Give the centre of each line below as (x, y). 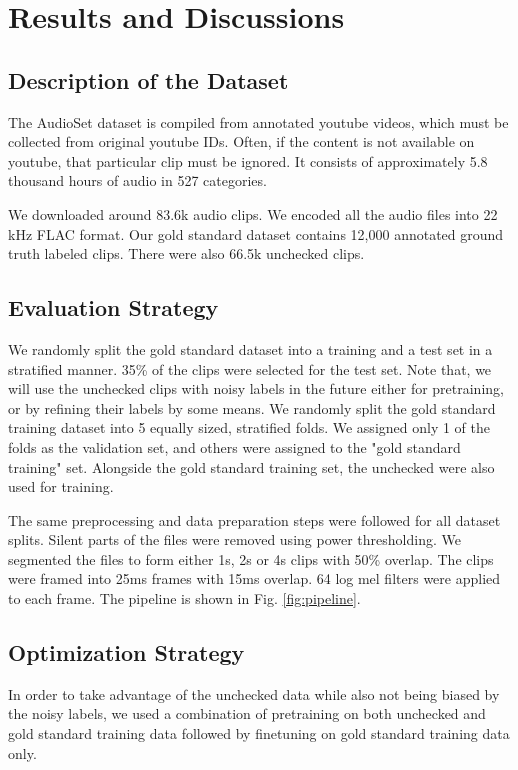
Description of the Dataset (148, 79)
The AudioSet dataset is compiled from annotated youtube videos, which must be (258, 121)
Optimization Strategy (126, 652)
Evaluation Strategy (113, 307)
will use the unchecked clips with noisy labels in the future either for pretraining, (256, 388)
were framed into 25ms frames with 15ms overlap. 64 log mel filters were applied (254, 578)
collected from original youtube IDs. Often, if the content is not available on (241, 141)
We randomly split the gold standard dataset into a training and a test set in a (250, 348)
